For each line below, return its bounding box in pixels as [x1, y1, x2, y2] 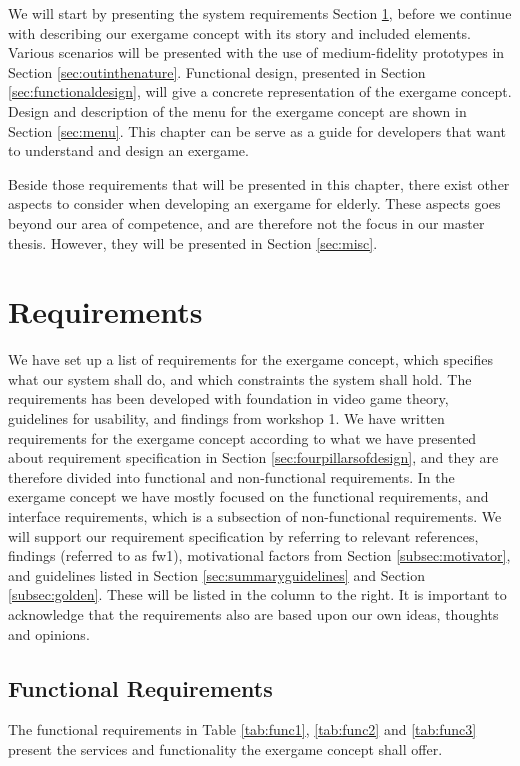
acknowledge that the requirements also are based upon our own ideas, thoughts [8, 603, 499, 624]
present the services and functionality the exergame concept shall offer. [8, 738, 443, 759]
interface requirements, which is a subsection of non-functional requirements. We [8, 506, 502, 526]
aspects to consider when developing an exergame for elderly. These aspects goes [8, 193, 501, 214]
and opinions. [8, 623, 90, 644]
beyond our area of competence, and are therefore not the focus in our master [8, 212, 485, 233]
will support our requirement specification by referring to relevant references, [8, 525, 479, 546]
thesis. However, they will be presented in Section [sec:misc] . [8, 232, 378, 253]
